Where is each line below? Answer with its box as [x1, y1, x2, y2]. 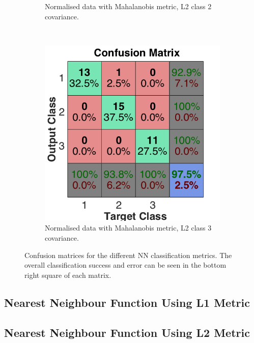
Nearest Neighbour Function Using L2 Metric [4, 324, 250, 340]
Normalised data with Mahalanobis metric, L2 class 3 [45, 222, 212, 233]
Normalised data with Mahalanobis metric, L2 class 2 [45, 1, 212, 11]
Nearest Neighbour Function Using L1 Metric [4, 294, 250, 310]
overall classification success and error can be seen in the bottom [24, 260, 227, 270]
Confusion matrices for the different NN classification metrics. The [24, 249, 232, 260]
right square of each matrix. [24, 269, 111, 280]
